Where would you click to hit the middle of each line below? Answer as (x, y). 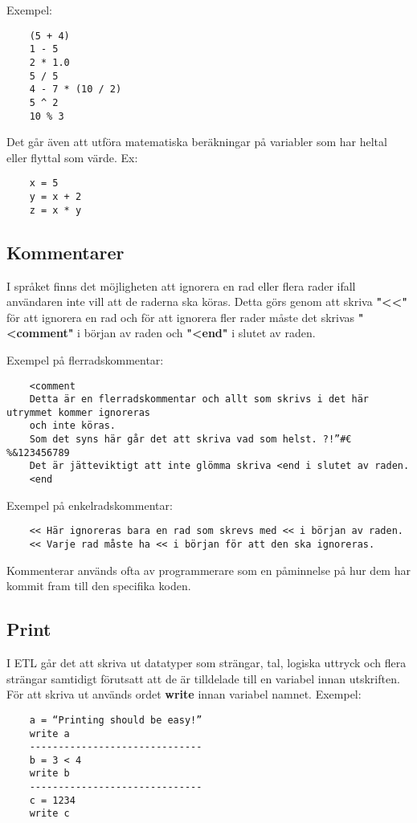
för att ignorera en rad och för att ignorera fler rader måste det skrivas (181, 317)
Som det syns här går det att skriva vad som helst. (173, 440)
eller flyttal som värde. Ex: (72, 157)
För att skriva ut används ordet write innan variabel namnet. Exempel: (184, 694)
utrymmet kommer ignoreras (78, 412)
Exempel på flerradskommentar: (85, 359)
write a (49, 733)
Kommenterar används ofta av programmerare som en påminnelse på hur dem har (208, 570)
